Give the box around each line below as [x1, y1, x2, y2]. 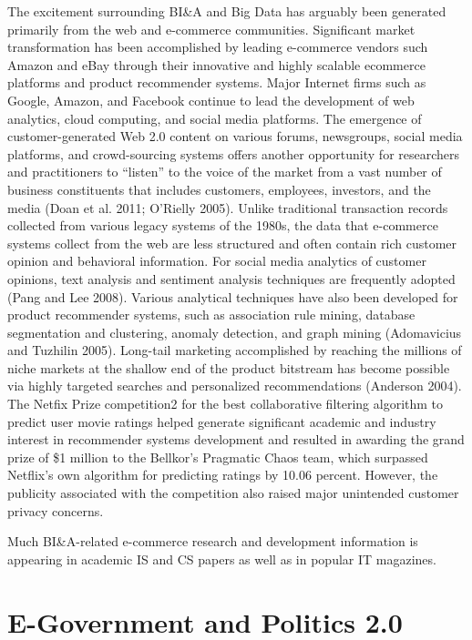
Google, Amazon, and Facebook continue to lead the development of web [7, 90, 415, 109]
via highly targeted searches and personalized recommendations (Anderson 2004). [7, 376, 462, 395]
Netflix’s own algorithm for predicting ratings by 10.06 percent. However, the [7, 465, 438, 484]
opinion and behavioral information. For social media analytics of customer [7, 251, 426, 270]
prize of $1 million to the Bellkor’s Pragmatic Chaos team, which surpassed [7, 447, 428, 466]
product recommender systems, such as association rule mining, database [7, 305, 416, 324]
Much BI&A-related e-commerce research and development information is [7, 532, 418, 551]
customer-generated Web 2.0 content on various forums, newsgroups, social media [7, 127, 463, 146]
